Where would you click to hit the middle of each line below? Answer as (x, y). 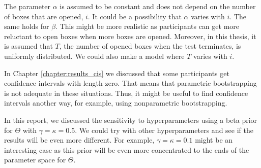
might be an (214, 140)
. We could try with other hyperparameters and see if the (164, 130)
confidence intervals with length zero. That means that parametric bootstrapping (130, 83)
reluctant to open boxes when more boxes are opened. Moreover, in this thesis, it (130, 36)
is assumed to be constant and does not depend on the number (158, 6)
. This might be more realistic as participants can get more (147, 26)
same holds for (27, 26)
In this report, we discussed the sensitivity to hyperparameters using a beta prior (131, 120)
